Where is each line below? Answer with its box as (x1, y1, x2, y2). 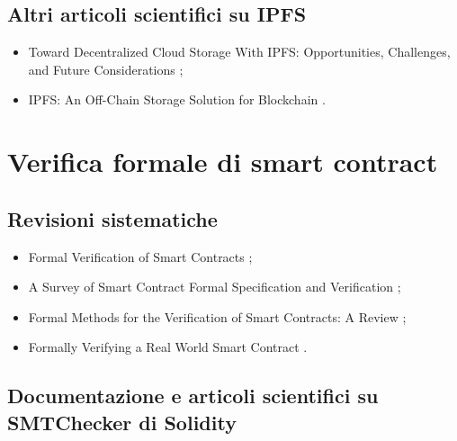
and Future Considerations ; (28, 59, 184, 78)
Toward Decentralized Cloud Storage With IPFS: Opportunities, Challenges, (28, 42, 451, 61)
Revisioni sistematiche (7, 204, 218, 232)
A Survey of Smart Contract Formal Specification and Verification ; (28, 277, 401, 296)
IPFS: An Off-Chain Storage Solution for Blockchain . (28, 90, 326, 109)
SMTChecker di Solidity (7, 408, 237, 436)
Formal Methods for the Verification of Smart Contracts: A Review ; (28, 307, 407, 326)
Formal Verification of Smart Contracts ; (28, 247, 253, 265)
